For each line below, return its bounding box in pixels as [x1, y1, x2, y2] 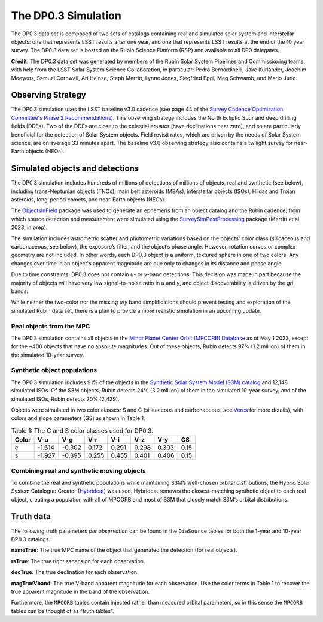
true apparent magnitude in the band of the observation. [11, 588, 150, 595]
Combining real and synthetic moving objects [11, 466, 147, 475]
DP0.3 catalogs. [11, 535, 51, 542]
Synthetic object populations [11, 366, 97, 375]
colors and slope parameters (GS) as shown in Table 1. [11, 415, 146, 422]
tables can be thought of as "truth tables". [11, 607, 115, 614]
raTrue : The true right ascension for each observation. [11, 557, 145, 564]
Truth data [11, 511, 51, 521]
